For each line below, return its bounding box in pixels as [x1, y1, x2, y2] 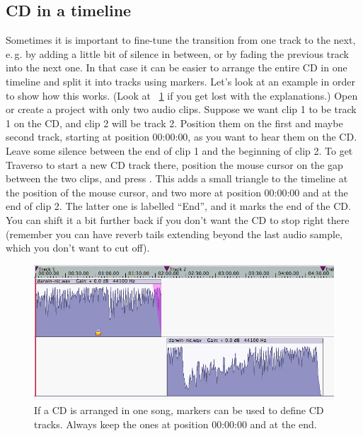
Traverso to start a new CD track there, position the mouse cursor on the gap [6, 157, 343, 172]
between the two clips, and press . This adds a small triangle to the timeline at [6, 171, 348, 186]
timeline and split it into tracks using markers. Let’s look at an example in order [6, 73, 355, 88]
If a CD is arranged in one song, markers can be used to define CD [34, 403, 324, 418]
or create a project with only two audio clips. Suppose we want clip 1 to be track [6, 102, 357, 117]
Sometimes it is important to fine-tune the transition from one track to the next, [6, 33, 356, 47]
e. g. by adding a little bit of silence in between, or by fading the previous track [6, 46, 349, 61]
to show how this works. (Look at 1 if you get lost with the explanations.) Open [6, 88, 358, 102]
